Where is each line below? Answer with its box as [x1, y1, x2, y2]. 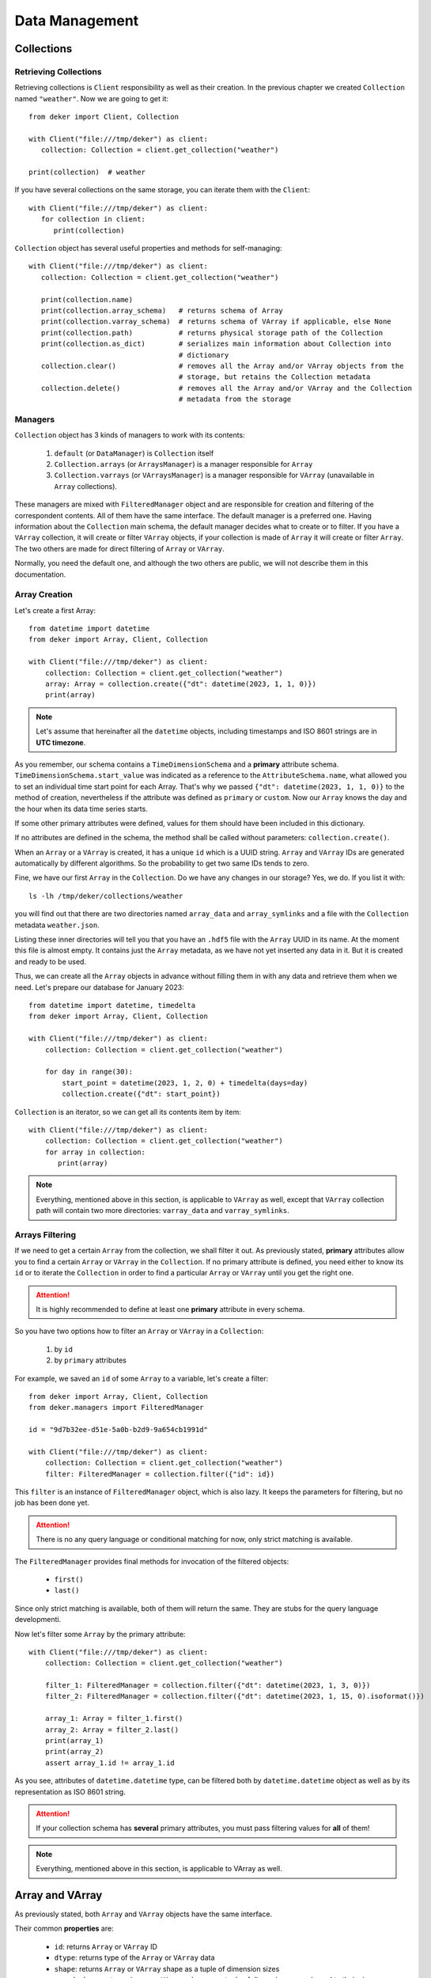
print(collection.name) [40, 295, 134, 304]
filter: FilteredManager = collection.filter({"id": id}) [44, 1469, 275, 1479]
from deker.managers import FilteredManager [28, 1403, 205, 1412]
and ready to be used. [14, 957, 87, 966]
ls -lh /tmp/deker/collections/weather [28, 891, 183, 900]
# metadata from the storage [178, 395, 292, 404]
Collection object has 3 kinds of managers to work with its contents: [14, 430, 245, 440]
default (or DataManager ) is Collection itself [54, 448, 214, 458]
